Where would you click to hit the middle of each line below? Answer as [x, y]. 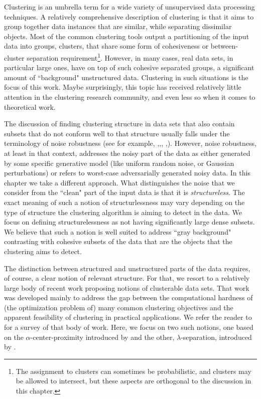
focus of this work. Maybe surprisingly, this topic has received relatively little [123, 87]
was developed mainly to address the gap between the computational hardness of [128, 297]
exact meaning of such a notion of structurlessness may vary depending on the [124, 202]
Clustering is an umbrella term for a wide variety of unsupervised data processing [129, 7]
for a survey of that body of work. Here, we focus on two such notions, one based [129, 327]
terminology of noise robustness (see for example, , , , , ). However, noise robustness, [130, 143]
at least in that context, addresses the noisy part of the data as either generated [127, 153]
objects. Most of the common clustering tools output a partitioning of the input [127, 36]
